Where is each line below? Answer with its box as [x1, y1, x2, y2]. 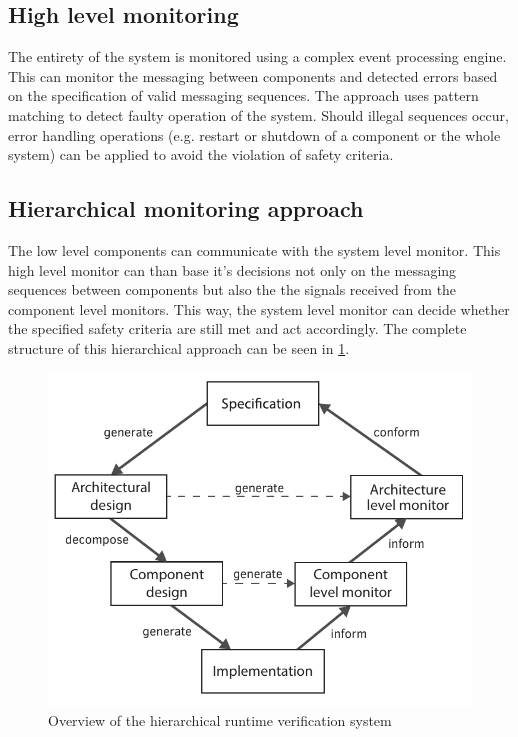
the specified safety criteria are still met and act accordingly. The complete [8, 318, 467, 339]
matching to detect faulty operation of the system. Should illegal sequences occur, [8, 104, 509, 125]
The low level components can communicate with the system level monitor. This [8, 239, 501, 260]
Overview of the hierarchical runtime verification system [48, 709, 392, 730]
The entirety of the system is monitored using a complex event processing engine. [8, 46, 507, 67]
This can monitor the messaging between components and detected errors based [8, 65, 498, 86]
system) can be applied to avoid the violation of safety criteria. [8, 144, 394, 165]
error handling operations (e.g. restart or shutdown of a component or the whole [8, 124, 501, 145]
